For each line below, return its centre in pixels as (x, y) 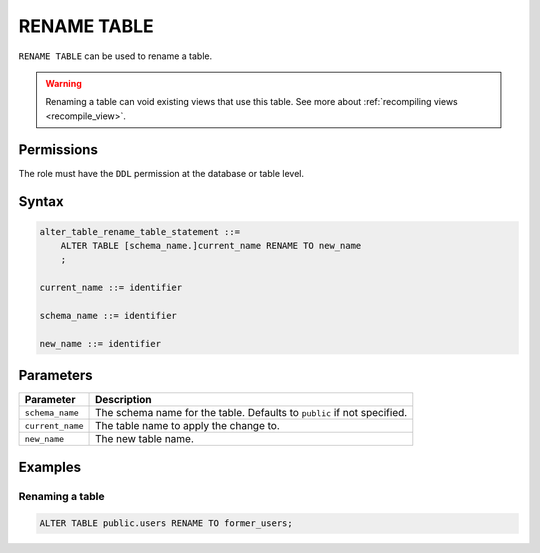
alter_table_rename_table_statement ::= (139, 231)
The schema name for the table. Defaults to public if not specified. (251, 413)
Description (123, 400)
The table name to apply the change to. (187, 426)
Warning (63, 83)
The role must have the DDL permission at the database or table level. (161, 173)
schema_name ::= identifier (108, 315)
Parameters (55, 375)
